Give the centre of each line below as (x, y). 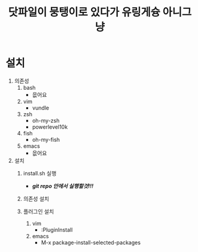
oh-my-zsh (46, 120)
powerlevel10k (50, 127)
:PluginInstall (57, 230)
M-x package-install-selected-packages (91, 242)
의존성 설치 (36, 199)
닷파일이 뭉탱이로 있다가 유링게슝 (84, 12)
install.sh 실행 (40, 173)
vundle (40, 108)
